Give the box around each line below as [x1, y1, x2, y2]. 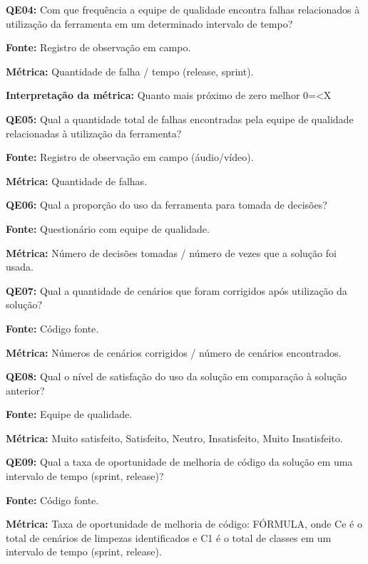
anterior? [6, 382, 45, 397]
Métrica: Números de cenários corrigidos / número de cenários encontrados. [6, 345, 342, 360]
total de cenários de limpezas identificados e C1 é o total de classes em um [6, 530, 332, 545]
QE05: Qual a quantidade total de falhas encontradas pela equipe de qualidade [6, 111, 354, 126]
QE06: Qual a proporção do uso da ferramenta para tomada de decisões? [6, 197, 327, 212]
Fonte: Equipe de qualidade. [6, 407, 133, 422]
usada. [6, 259, 34, 274]
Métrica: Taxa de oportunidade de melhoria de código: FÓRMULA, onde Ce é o [6, 516, 362, 531]
